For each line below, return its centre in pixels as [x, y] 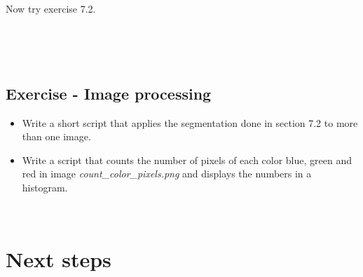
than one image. [56, 136]
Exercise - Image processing [109, 93]
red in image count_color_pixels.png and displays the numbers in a [167, 174]
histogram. [45, 187]
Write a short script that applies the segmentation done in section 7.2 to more [190, 122]
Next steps [59, 259]
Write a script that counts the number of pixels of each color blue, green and [187, 160]
